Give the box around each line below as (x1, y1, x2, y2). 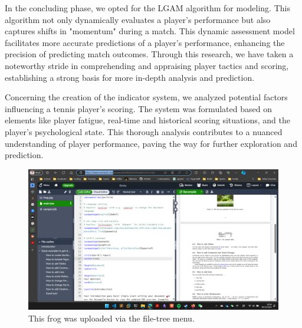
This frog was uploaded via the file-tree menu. (28, 311, 195, 324)
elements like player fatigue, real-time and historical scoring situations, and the (5, 114, 290, 126)
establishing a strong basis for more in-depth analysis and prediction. (5, 71, 255, 83)
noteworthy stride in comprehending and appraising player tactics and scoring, (5, 59, 289, 71)
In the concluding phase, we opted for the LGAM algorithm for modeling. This (5, 2, 290, 14)
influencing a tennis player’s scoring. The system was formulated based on (5, 102, 272, 114)
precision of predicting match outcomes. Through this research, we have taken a (5, 48, 294, 60)
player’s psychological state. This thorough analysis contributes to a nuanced (5, 125, 283, 137)
